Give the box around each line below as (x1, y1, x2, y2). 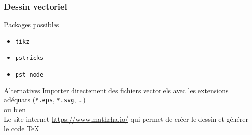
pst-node (15, 71, 44, 78)
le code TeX (4, 123, 39, 134)
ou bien (4, 104, 26, 115)
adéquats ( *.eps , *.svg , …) (4, 95, 86, 105)
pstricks (15, 55, 44, 62)
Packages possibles (4, 19, 59, 30)
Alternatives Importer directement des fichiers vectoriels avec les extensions (4, 85, 229, 95)
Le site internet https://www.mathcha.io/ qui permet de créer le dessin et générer (4, 114, 248, 124)
